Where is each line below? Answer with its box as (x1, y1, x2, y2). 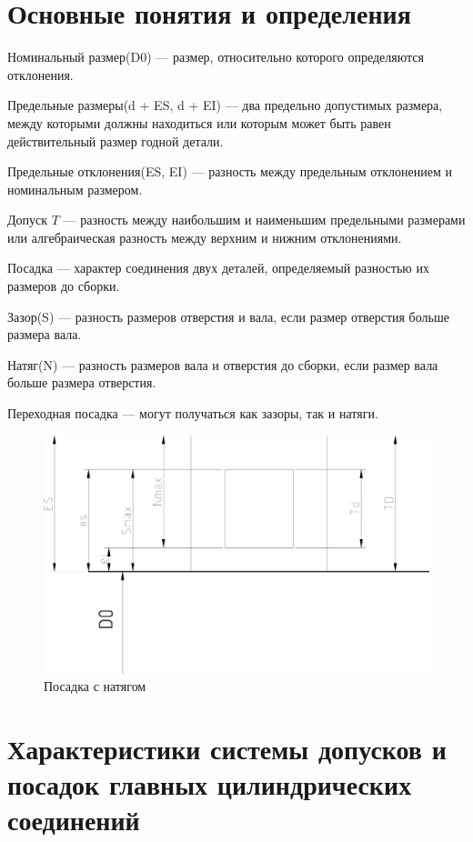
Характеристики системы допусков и (7, 730, 447, 767)
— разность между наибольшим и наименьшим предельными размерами (63, 210, 466, 229)
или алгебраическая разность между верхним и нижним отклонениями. (7, 227, 402, 246)
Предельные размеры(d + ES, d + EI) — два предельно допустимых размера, (7, 95, 443, 115)
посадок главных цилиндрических (7, 766, 412, 803)
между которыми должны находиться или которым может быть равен (7, 113, 391, 132)
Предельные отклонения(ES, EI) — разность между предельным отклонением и (7, 162, 452, 181)
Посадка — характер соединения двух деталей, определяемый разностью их (7, 258, 429, 277)
